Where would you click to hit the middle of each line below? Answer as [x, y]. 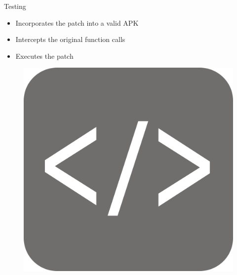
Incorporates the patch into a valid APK [77, 22]
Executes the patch [44, 56]
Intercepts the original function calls [70, 39]
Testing [15, 6]
